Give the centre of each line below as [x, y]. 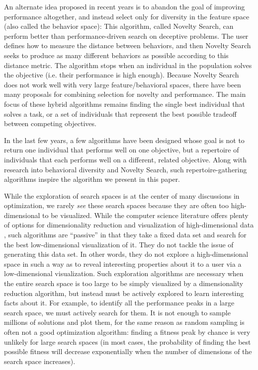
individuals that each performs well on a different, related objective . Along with [125, 159]
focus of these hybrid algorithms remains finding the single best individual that [125, 104]
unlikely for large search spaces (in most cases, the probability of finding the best [128, 341]
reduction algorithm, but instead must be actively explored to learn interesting [124, 293]
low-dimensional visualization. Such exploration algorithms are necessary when [124, 273]
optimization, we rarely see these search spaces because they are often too [117, 205]
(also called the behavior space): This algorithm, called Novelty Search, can [119, 26]
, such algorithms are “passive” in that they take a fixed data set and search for [125, 235]
